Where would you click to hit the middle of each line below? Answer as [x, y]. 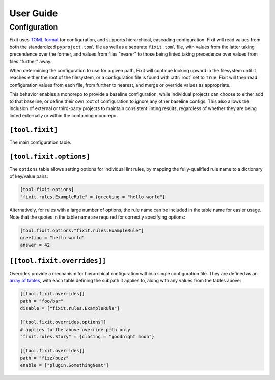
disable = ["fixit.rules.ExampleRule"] [70, 308]
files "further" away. [31, 61]
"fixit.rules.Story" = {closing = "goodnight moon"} [87, 337]
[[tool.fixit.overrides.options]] [63, 322]
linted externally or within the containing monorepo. [64, 116]
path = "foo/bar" [42, 301]
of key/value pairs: [29, 176]
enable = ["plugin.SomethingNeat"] [64, 365]
